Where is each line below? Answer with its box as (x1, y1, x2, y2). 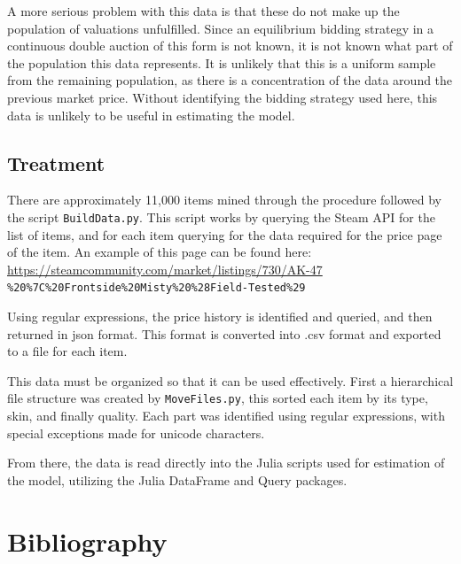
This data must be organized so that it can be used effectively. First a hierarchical (7, 371, 454, 390)
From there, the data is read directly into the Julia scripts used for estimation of (7, 453, 445, 472)
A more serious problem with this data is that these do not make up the (7, 2, 400, 19)
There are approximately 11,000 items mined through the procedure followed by (7, 190, 441, 209)
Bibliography (7, 522, 168, 559)
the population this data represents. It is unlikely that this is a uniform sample (7, 53, 436, 72)
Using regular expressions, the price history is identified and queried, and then (7, 307, 433, 326)
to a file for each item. (7, 342, 128, 360)
